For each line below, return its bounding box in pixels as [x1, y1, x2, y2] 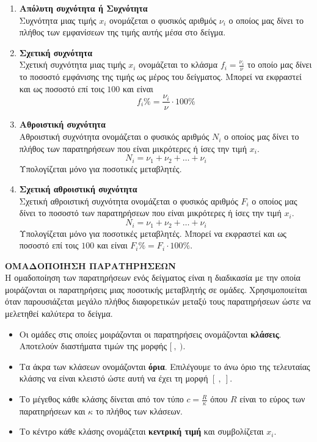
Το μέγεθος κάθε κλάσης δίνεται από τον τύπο [19, 393, 184, 405]
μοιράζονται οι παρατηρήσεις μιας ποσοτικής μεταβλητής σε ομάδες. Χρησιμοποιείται [5, 283, 307, 295]
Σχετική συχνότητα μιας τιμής [19, 58, 126, 71]
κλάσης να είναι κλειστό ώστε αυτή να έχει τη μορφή [19, 372, 208, 385]
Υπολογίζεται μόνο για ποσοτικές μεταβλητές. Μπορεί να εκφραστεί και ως [19, 226, 286, 239]
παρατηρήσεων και [19, 404, 86, 417]
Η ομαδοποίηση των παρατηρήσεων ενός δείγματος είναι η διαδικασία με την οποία [5, 271, 301, 284]
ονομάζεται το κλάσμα [139, 58, 218, 71]
